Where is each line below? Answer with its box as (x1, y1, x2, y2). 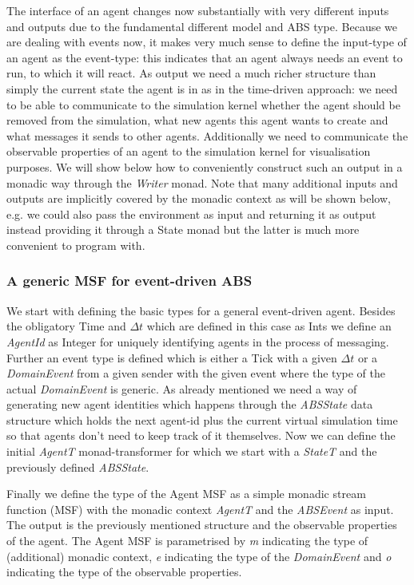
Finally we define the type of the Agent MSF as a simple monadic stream (6, 485, 366, 502)
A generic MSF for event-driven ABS (6, 271, 253, 291)
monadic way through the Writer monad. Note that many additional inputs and (6, 174, 398, 191)
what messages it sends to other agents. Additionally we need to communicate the (6, 127, 408, 144)
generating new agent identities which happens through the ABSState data (6, 396, 373, 413)
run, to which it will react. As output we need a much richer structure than (6, 65, 376, 81)
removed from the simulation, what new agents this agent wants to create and (6, 112, 388, 128)
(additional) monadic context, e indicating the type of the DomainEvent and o (6, 547, 392, 564)
